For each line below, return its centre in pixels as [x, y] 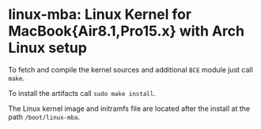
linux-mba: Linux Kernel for [100, 15]
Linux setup [47, 48]
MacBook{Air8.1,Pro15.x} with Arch [127, 31]
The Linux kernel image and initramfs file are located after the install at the [129, 109]
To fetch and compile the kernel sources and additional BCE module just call [130, 69]
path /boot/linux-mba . [44, 116]
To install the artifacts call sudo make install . [82, 93]
